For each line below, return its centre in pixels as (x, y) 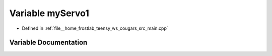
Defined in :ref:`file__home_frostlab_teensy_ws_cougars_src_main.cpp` (95, 28)
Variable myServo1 (49, 13)
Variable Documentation (48, 43)
